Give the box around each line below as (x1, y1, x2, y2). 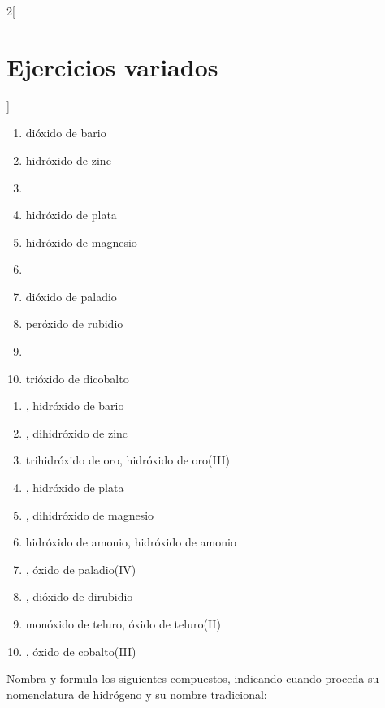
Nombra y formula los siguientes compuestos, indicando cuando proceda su (6, 670, 379, 687)
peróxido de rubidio (25, 315, 123, 332)
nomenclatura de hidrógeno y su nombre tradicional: (6, 685, 267, 702)
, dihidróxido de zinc (25, 424, 128, 441)
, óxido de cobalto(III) (25, 642, 136, 659)
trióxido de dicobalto (25, 369, 129, 386)
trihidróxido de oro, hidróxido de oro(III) (25, 451, 230, 468)
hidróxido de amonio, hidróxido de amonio (25, 533, 236, 550)
